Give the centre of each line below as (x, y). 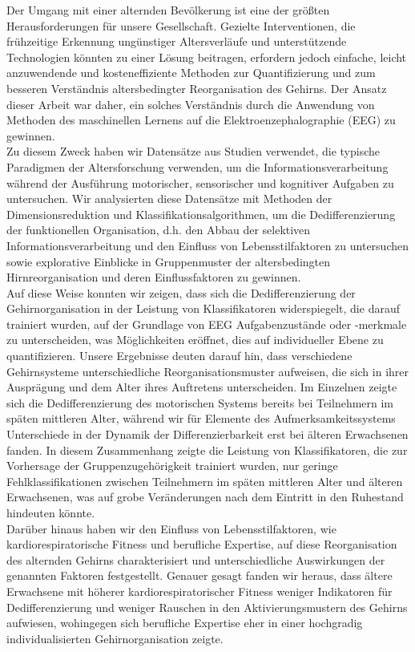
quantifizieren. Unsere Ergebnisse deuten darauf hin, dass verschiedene (179, 356)
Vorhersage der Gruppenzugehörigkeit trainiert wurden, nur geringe (172, 466)
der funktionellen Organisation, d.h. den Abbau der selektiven (159, 230)
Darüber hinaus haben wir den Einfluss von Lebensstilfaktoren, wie (171, 528)
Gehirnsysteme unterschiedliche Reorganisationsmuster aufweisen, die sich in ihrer (208, 371)
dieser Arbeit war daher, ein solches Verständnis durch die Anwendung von (191, 104)
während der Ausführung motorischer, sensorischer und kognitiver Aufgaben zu (200, 182)
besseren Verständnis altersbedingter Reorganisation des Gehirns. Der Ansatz (197, 88)
